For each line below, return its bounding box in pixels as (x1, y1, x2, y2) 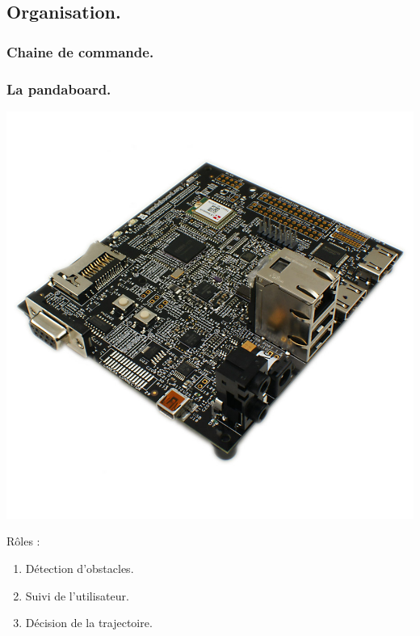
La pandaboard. (6, 78, 111, 99)
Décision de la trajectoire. (25, 614, 153, 631)
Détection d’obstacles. (25, 560, 134, 577)
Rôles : (6, 533, 40, 550)
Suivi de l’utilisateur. (25, 587, 129, 604)
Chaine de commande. (6, 41, 154, 61)
